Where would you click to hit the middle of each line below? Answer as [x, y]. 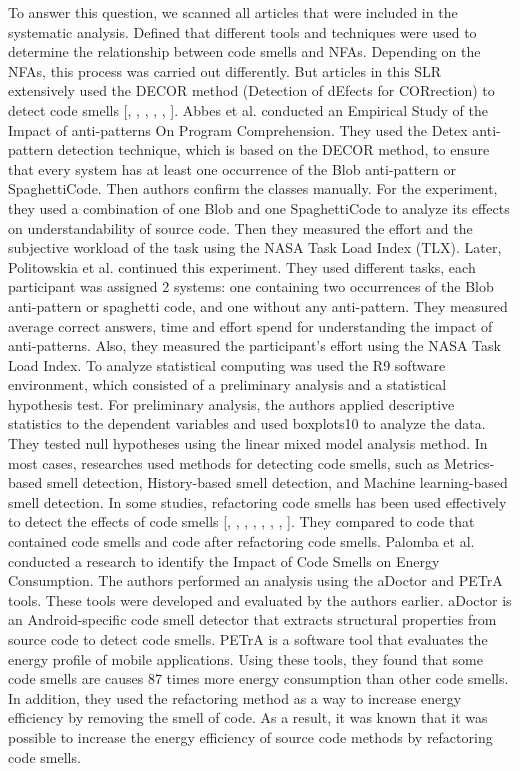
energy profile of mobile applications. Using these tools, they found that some [245, 658]
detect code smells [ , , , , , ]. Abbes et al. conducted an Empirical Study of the [248, 109]
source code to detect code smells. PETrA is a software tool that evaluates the [248, 639]
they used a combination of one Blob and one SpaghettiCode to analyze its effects [259, 207]
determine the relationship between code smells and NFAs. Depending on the [244, 51]
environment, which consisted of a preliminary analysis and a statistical [227, 384]
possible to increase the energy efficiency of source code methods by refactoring [250, 736]
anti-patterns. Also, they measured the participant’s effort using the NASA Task [254, 345]
